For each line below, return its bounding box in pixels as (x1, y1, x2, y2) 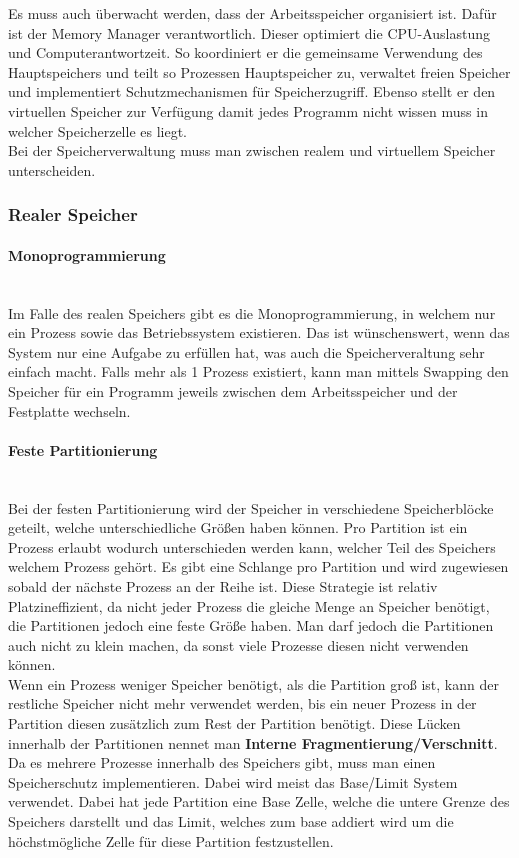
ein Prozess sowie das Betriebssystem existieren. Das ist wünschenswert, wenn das (8, 322, 510, 343)
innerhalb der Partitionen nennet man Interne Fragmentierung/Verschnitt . (8, 732, 498, 753)
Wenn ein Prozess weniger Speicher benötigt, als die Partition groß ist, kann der (8, 673, 499, 694)
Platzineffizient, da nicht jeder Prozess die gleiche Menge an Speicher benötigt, (8, 595, 490, 616)
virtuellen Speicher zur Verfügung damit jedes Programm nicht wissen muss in (8, 100, 488, 121)
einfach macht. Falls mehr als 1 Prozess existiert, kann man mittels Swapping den (8, 361, 509, 382)
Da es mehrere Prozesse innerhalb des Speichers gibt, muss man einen (8, 752, 436, 773)
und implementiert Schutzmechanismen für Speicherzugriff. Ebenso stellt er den (8, 81, 496, 102)
